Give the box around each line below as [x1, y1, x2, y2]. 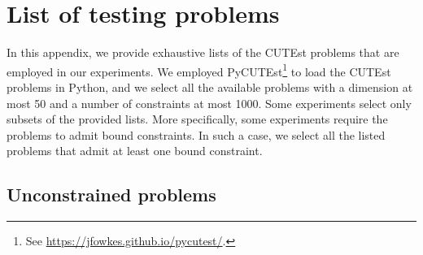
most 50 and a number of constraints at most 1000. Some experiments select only [7, 94, 412, 111]
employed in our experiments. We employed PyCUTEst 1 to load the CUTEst [7, 60, 391, 80]
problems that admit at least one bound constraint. [7, 142, 263, 159]
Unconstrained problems [7, 182, 216, 207]
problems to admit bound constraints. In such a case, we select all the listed [7, 126, 386, 143]
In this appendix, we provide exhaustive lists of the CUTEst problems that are [7, 44, 399, 61]
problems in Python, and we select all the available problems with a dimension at [7, 78, 413, 95]
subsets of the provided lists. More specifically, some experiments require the [7, 110, 388, 127]
